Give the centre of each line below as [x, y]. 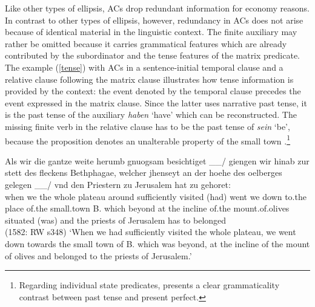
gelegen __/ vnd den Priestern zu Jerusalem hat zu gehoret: [118, 184]
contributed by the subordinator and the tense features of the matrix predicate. [153, 55]
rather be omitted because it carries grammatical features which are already [146, 43]
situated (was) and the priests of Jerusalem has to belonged [116, 220]
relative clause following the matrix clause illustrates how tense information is [149, 79]
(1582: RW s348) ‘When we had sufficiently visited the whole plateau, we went [151, 232]
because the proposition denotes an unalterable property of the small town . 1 [148, 140]
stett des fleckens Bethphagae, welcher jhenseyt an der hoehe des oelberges [144, 173]
